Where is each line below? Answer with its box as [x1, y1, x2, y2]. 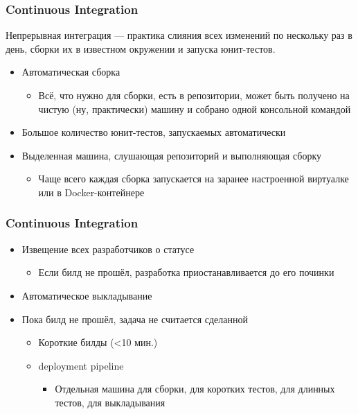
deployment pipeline [38, 358, 124, 372]
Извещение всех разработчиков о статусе [21, 241, 195, 256]
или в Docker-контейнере [38, 184, 145, 199]
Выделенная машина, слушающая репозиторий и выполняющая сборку [21, 148, 322, 162]
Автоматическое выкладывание [21, 288, 152, 302]
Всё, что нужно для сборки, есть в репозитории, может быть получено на [38, 88, 350, 102]
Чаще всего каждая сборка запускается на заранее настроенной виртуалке [38, 171, 349, 186]
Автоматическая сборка [21, 64, 120, 79]
